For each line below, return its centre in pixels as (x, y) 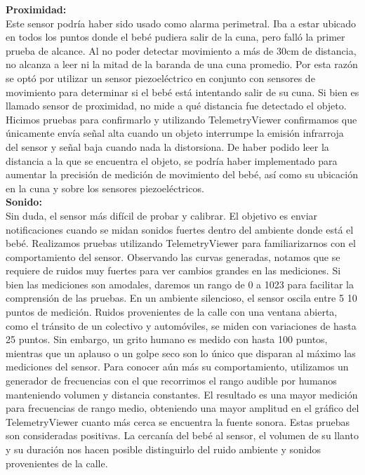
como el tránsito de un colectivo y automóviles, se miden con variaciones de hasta (181, 325)
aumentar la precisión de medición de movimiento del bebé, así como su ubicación (182, 174)
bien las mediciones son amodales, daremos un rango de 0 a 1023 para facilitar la (180, 284)
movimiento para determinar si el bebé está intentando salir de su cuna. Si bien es (182, 92)
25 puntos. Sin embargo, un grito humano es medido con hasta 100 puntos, (167, 339)
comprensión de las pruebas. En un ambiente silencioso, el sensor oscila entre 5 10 (181, 298)
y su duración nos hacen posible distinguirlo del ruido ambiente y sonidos (164, 449)
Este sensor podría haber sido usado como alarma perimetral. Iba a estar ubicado (181, 23)
